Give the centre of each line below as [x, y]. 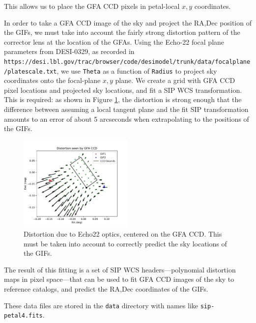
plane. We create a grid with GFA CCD [175, 80]
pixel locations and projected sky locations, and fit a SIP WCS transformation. [123, 90]
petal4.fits [23, 316]
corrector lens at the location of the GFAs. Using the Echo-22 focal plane [114, 41]
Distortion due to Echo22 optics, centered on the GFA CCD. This [123, 234]
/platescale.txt [30, 71]
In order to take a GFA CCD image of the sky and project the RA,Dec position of [128, 22]
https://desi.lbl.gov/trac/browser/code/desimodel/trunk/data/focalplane [127, 62]
